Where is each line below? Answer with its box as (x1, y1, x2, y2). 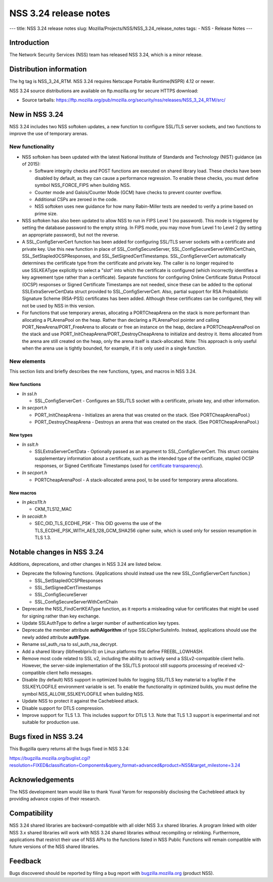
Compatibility (9, 809, 53, 818)
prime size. (34, 210, 58, 216)
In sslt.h (22, 441, 39, 447)
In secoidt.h (22, 513, 47, 519)
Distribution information (9, 65, 87, 73)
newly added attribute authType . (22, 634, 90, 640)
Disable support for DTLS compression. (22, 705, 105, 711)
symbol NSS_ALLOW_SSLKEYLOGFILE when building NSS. (22, 691, 144, 697)
